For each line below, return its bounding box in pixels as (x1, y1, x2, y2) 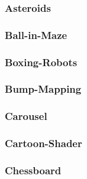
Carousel (5, 109, 47, 123)
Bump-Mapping (5, 82, 82, 96)
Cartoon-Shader (5, 136, 82, 151)
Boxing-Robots (5, 54, 78, 69)
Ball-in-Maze (5, 27, 67, 42)
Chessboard (5, 162, 62, 177)
